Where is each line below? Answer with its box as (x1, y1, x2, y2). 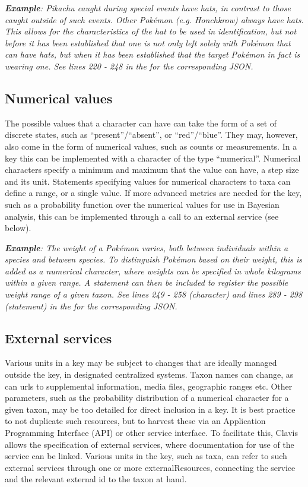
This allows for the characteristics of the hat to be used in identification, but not (5, 25, 297, 37)
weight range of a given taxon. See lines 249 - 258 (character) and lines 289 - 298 (5, 288, 303, 301)
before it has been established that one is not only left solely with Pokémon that (5, 36, 291, 49)
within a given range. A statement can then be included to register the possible (5, 276, 288, 289)
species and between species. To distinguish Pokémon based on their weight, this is (5, 253, 302, 265)
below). (5, 222, 31, 234)
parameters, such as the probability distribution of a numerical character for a (5, 391, 289, 404)
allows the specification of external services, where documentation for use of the (5, 438, 294, 450)
